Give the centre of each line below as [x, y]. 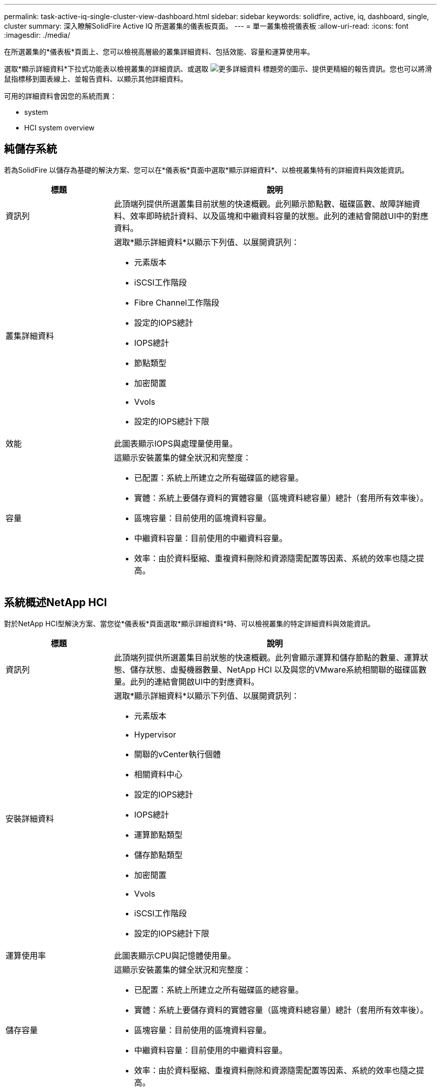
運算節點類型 [158, 834]
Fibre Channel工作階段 [177, 302]
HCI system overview [59, 128]
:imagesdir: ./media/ [37, 35]
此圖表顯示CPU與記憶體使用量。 [175, 955]
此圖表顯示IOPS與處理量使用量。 [176, 443]
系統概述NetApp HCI [56, 603]
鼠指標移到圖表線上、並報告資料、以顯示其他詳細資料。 [96, 79]
